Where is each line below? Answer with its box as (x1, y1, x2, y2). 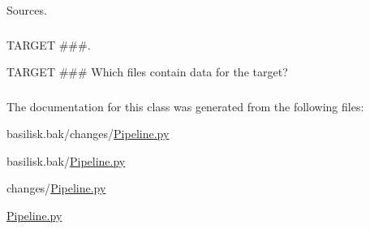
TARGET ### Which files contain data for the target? (6, 63, 288, 80)
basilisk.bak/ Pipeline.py (6, 152, 126, 169)
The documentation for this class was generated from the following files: (6, 97, 364, 114)
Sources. (6, 2, 47, 18)
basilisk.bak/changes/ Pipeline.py (6, 125, 170, 142)
